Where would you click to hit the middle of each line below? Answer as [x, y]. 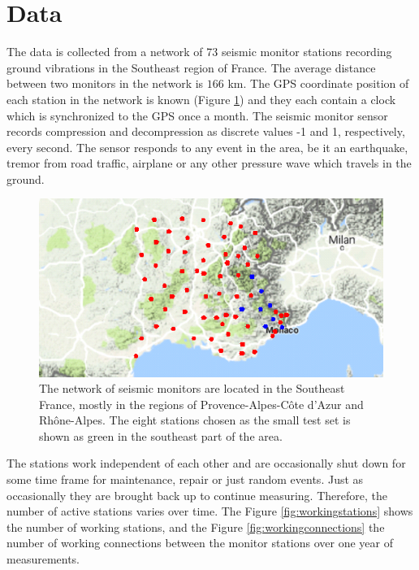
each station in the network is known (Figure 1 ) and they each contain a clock [201, 99]
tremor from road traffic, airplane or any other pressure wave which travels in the [209, 163]
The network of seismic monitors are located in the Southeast [192, 388]
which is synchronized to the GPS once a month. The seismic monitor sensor [197, 115]
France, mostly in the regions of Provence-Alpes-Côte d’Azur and [201, 404]
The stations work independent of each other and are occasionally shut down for [206, 463]
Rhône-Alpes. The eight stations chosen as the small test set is [195, 420]
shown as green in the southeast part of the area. [161, 435]
